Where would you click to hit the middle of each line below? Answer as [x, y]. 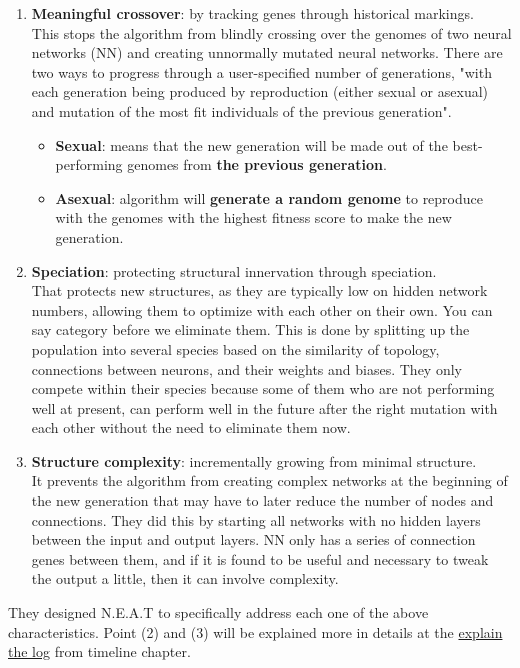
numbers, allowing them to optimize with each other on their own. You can [262, 309]
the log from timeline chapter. [99, 651]
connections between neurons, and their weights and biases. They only [246, 368]
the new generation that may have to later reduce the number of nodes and [262, 500]
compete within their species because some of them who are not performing [263, 388]
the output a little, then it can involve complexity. [185, 578]
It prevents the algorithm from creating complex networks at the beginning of [269, 480]
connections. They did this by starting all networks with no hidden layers [256, 519]
